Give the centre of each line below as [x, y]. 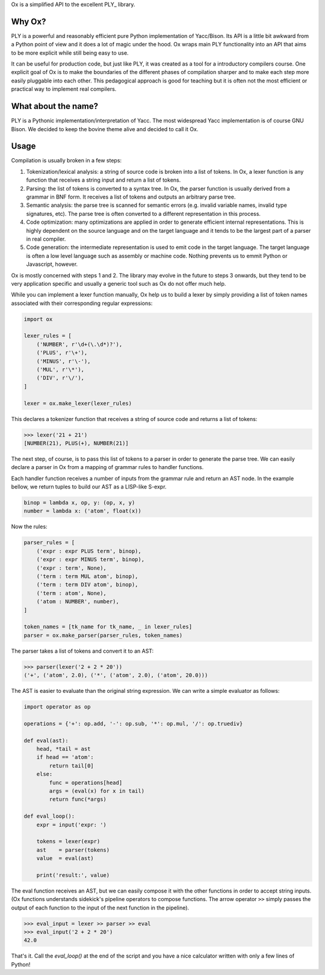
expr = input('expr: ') [71, 825]
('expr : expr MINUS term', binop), [90, 560]
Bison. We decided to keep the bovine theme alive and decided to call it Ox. [105, 129]
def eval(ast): [46, 740]
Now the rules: [29, 527]
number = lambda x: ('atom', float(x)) [82, 511]
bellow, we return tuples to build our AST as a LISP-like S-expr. [89, 487]
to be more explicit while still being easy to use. [70, 53]
